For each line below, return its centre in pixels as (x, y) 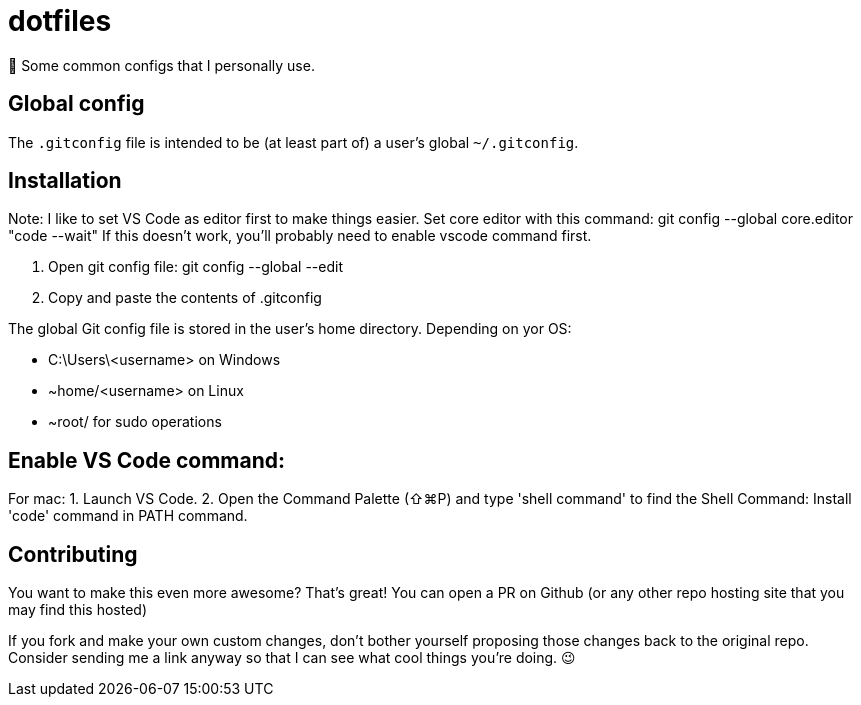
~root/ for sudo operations (135, 422)
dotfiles (60, 21)
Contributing (73, 554)
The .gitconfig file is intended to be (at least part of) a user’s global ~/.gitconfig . (293, 142)
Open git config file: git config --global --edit (195, 267)
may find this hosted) (78, 610)
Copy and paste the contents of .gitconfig (185, 298)
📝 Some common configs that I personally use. (161, 65)
